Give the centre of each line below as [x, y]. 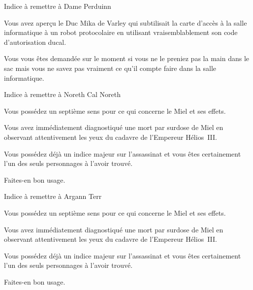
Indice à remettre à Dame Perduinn [58, 6]
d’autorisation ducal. [35, 42]
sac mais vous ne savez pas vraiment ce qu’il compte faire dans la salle [110, 68]
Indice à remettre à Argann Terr [53, 196]
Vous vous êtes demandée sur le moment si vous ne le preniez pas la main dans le [126, 58]
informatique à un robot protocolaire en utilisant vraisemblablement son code [121, 32]
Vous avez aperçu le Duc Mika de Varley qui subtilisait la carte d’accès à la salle [126, 22]
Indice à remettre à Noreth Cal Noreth [62, 94]
